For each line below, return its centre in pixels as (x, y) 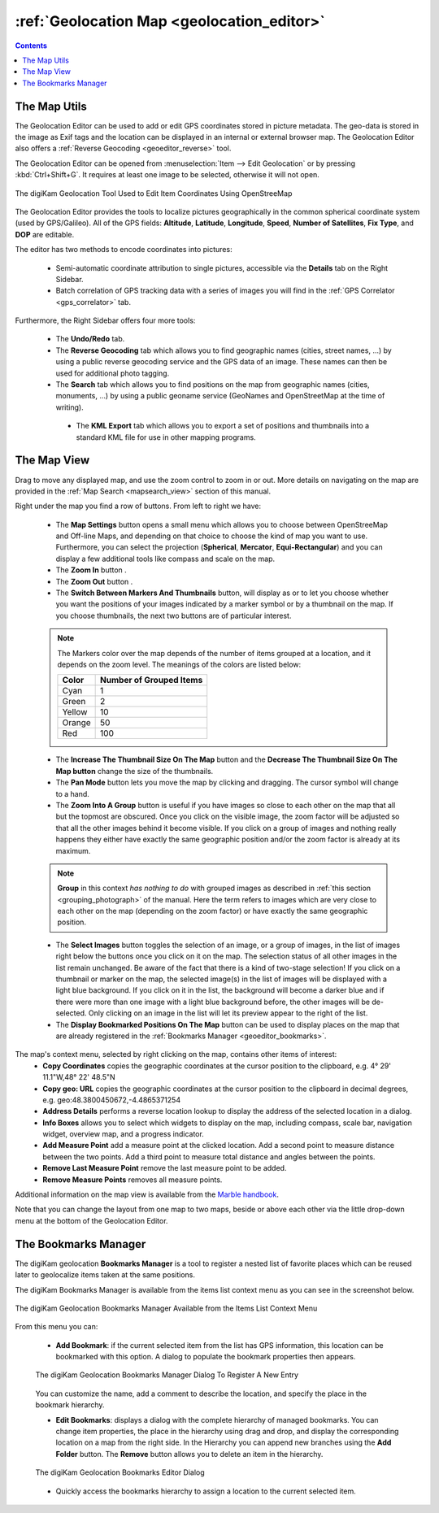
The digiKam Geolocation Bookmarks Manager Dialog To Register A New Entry (167, 1375)
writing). (70, 407)
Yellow (75, 712)
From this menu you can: (57, 1327)
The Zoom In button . (91, 570)
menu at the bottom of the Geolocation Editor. (91, 1220)
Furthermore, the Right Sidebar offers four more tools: (105, 320)
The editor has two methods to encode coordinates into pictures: (124, 250)
